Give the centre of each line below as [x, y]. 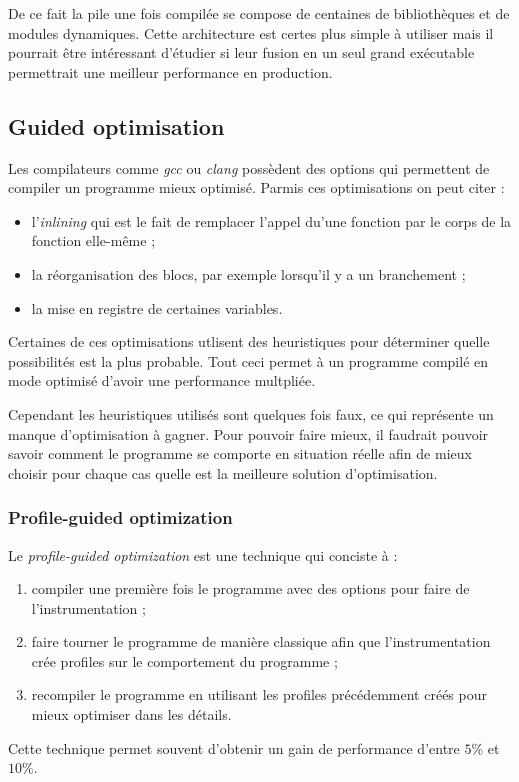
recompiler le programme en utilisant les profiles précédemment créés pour [259, 694]
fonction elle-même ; [93, 240]
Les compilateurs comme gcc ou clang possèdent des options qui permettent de [249, 167]
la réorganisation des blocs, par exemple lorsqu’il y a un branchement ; [248, 273]
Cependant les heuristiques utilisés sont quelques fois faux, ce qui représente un [251, 413]
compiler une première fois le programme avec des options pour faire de [250, 588]
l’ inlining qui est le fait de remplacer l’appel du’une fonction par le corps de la [271, 220]
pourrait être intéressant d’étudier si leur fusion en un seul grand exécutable [241, 52]
